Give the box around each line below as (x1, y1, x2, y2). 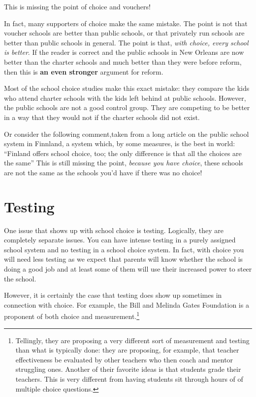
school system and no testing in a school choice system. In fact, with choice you (4, 244, 244, 254)
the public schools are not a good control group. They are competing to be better (4, 102, 250, 113)
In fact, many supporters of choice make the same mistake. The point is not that (4, 18, 248, 28)
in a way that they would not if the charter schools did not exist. (4, 112, 200, 122)
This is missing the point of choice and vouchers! (4, 1, 151, 11)
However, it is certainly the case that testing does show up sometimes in (4, 290, 222, 300)
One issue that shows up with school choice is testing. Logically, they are (4, 225, 224, 235)
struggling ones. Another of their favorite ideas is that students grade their (15, 364, 241, 374)
